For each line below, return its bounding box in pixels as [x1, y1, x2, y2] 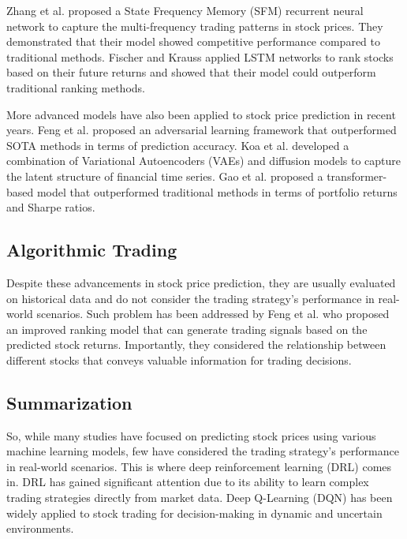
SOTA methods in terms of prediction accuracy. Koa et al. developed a [6, 137, 349, 153]
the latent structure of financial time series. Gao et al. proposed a [6, 167, 323, 184]
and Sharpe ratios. [6, 199, 95, 215]
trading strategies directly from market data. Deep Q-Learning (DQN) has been [6, 489, 393, 506]
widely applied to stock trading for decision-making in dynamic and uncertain [6, 504, 383, 521]
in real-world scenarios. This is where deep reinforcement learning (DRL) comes [6, 458, 392, 474]
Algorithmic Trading [6, 238, 177, 262]
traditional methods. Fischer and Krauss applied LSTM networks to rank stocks [6, 48, 394, 65]
